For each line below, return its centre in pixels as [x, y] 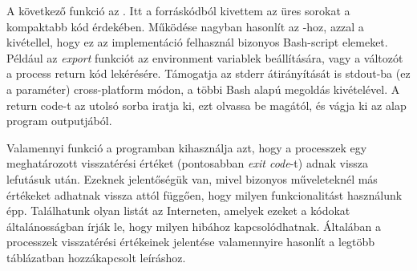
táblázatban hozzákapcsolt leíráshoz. [96, 257]
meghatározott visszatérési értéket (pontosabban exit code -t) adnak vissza [188, 163]
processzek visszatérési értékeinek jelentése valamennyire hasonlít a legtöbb [191, 242]
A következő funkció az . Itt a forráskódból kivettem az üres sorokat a [178, 10]
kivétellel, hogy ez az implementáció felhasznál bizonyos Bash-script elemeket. [197, 42]
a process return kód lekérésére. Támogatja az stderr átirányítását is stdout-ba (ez [208, 73]
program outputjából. [59, 121]
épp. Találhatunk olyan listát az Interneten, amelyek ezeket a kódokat [178, 210]
